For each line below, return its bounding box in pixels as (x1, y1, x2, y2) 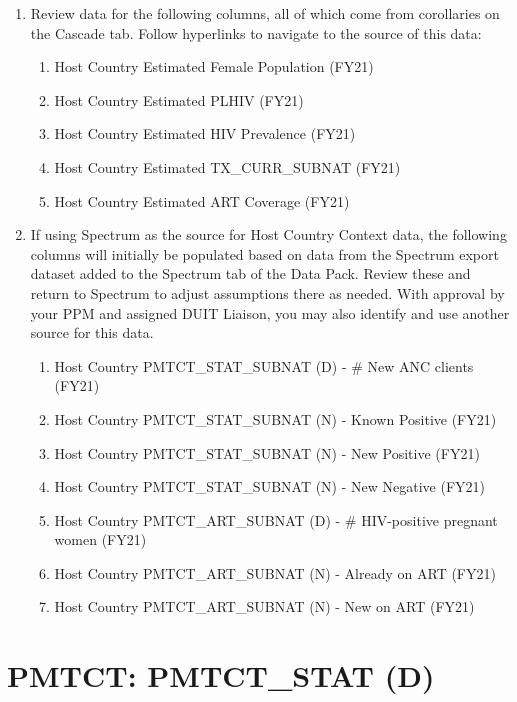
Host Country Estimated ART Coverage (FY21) (54, 190, 350, 211)
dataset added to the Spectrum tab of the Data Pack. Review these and (30, 263, 471, 284)
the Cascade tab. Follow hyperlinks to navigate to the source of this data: (30, 22, 482, 43)
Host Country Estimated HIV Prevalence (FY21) (54, 123, 356, 144)
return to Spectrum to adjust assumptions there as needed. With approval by (30, 282, 505, 303)
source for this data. (30, 322, 154, 343)
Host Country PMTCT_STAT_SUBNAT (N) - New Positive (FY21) (54, 442, 480, 463)
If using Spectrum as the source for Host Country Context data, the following (30, 224, 507, 245)
